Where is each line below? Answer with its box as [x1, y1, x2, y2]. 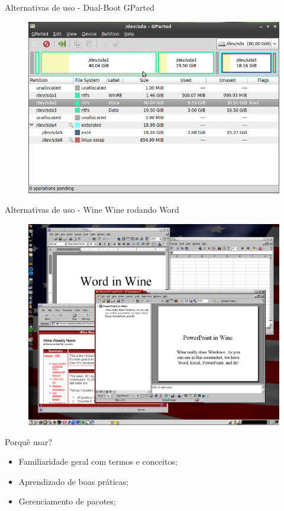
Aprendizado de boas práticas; [18, 475, 129, 487]
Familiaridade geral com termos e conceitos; [18, 455, 177, 468]
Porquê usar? [5, 435, 53, 448]
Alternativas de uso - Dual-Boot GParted [5, 1, 154, 13]
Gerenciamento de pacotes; [18, 495, 116, 507]
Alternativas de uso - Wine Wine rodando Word [5, 203, 179, 216]
